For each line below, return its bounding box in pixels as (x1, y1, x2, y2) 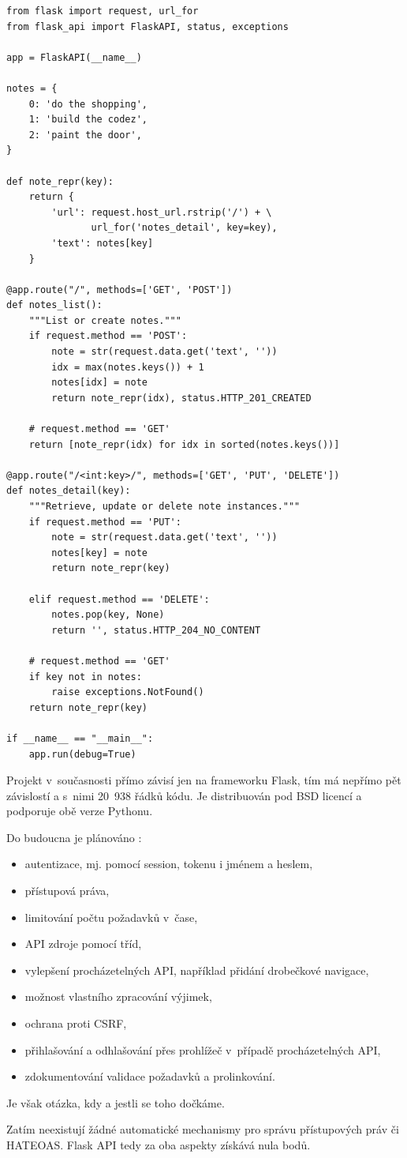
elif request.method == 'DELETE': (28, 593, 210, 605)
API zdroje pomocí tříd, (24, 935, 142, 952)
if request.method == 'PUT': (28, 516, 181, 528)
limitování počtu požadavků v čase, (24, 908, 198, 925)
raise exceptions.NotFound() (51, 686, 204, 698)
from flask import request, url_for (6, 6, 199, 17)
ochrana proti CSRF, (24, 1015, 127, 1032)
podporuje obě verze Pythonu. (6, 803, 153, 819)
